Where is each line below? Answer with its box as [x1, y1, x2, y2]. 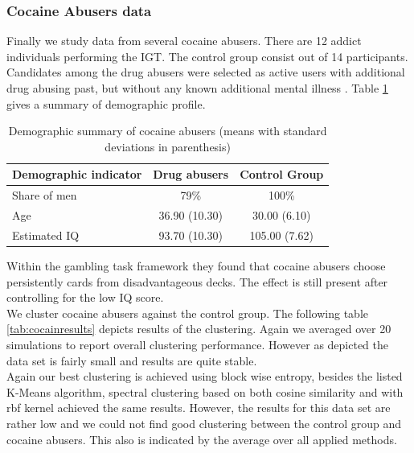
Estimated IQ [12, 226, 80, 243]
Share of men [12, 187, 77, 204]
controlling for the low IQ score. [6, 289, 164, 306]
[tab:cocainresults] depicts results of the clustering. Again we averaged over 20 [6, 320, 391, 337]
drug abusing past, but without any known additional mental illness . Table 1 [6, 80, 388, 96]
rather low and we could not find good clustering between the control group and [6, 414, 402, 431]
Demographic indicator [12, 166, 142, 183]
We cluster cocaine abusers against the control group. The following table [6, 304, 369, 321]
